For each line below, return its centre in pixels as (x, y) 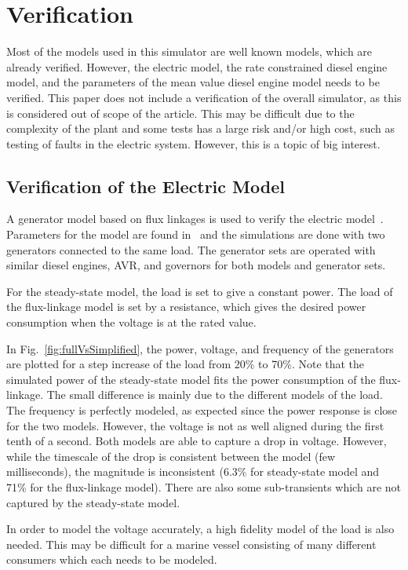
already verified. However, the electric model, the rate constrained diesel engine (197, 66)
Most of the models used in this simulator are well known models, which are (189, 51)
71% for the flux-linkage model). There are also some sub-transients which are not (204, 486)
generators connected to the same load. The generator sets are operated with (191, 249)
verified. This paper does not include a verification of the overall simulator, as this (204, 97)
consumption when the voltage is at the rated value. (131, 322)
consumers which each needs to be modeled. (112, 559)
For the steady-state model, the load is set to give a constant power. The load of (200, 291)
